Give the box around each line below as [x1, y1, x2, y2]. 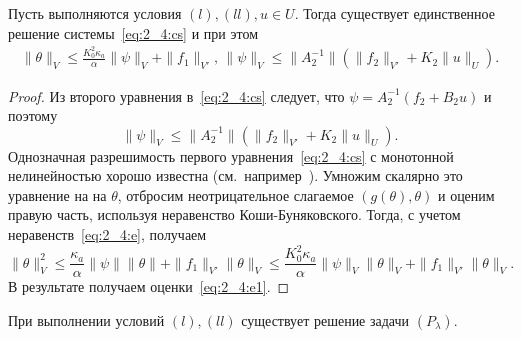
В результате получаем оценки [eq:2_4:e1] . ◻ [8, 276, 290, 297]
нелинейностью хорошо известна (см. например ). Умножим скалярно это [8, 165, 463, 186]
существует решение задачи [241, 309, 410, 330]
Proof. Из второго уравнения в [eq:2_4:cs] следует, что [8, 85, 345, 106]
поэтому [8, 105, 58, 126]
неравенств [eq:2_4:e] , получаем [8, 224, 207, 245]
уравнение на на [8, 184, 107, 205]
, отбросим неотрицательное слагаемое [117, 184, 354, 205]
